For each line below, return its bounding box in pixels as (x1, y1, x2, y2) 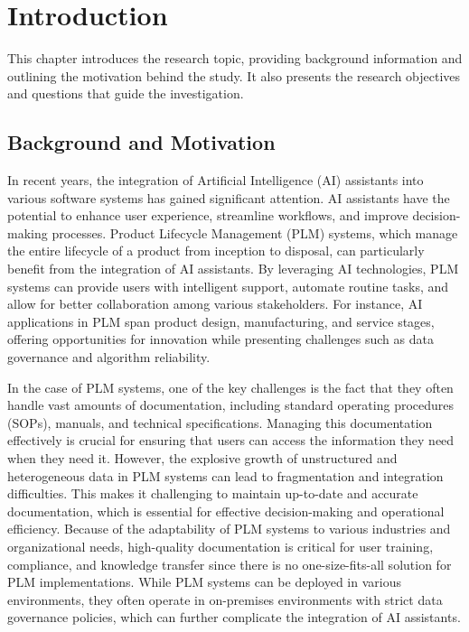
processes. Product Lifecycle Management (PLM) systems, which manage (52, 223, 458, 242)
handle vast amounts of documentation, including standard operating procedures (7, 395, 455, 414)
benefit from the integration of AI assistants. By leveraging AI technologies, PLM (7, 259, 459, 278)
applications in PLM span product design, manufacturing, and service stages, (7, 311, 435, 330)
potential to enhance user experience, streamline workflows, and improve (7, 206, 408, 225)
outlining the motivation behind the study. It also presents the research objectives (7, 66, 461, 85)
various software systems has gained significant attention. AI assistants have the (7, 188, 450, 207)
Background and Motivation (7, 128, 276, 156)
